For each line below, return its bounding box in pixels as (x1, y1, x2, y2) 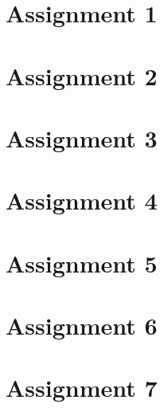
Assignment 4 (6, 184, 158, 217)
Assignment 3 (6, 121, 158, 154)
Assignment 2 (6, 59, 158, 92)
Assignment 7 (6, 371, 158, 404)
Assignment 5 (6, 246, 158, 279)
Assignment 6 (6, 309, 158, 342)
